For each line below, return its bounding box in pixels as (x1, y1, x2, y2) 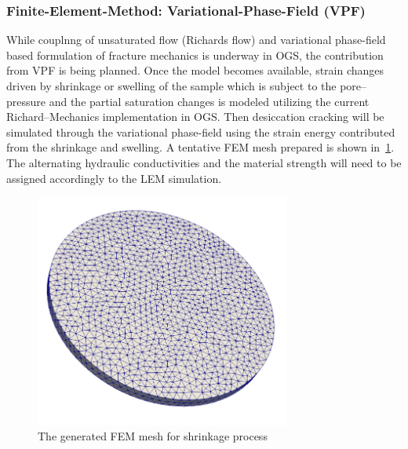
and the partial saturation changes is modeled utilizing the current (49, 93, 370, 109)
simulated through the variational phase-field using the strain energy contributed (6, 123, 395, 140)
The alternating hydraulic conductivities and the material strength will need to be (6, 154, 402, 170)
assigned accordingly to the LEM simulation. (6, 170, 222, 186)
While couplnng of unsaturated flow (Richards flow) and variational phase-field (6, 31, 386, 48)
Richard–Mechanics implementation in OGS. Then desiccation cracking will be (6, 108, 384, 125)
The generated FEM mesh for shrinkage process (38, 428, 268, 444)
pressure (6, 93, 46, 109)
